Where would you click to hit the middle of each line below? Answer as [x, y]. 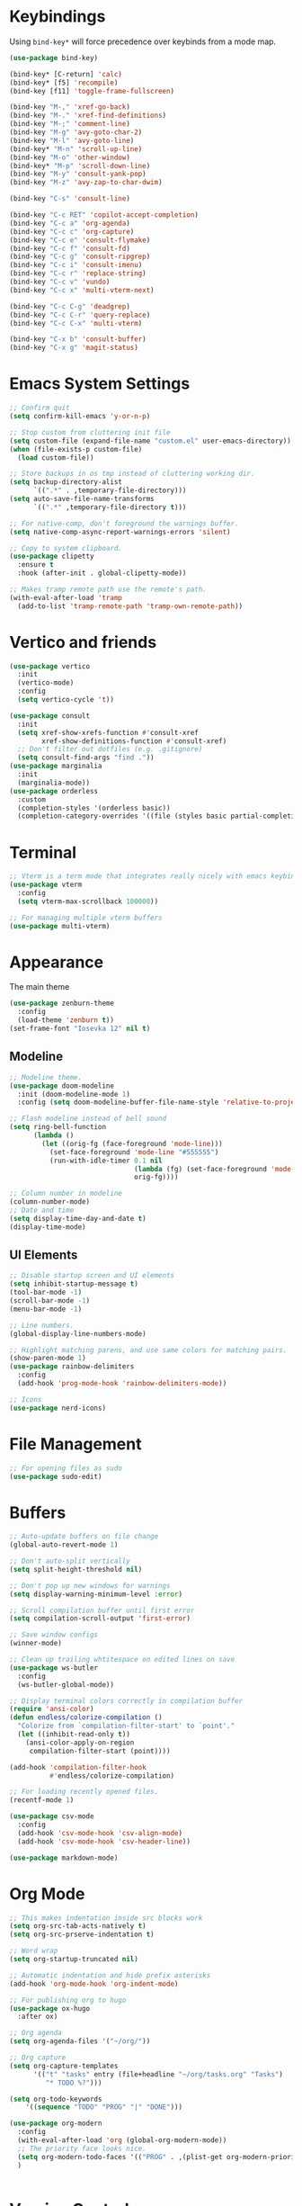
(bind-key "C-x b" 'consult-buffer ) [78, 339]
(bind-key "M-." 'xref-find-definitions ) [88, 116]
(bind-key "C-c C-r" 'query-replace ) [80, 315]
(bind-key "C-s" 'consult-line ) [70, 199]
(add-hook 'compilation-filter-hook [78, 1767]
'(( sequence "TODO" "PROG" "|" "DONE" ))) [104, 2107]
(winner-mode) [36, 1644]
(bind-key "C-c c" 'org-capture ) [72, 231]
